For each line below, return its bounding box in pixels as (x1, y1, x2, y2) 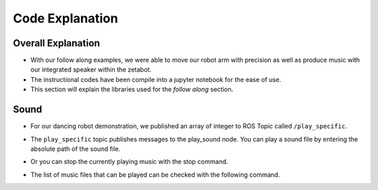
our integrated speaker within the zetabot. (30, 65, 152, 74)
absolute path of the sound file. (30, 144, 121, 153)
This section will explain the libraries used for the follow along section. (30, 85, 234, 94)
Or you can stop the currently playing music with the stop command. (30, 158, 229, 166)
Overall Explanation (13, 37, 101, 49)
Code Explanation (13, 11, 118, 26)
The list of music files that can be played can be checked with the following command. (30, 170, 280, 179)
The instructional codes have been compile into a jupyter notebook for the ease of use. (30, 75, 281, 83)
